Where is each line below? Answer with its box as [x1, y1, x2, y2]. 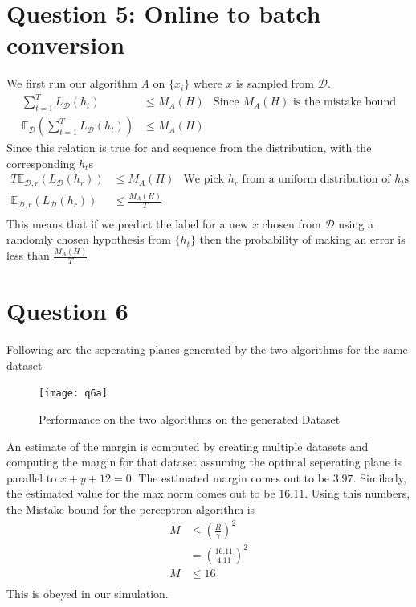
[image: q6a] [39, 388, 108, 400]
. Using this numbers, [304, 485, 410, 502]
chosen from [262, 215, 321, 232]
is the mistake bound [292, 96, 396, 109]
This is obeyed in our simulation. [6, 584, 169, 601]
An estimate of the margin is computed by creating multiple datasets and [6, 437, 369, 454]
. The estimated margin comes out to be [131, 469, 330, 486]
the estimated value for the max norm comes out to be [6, 485, 275, 502]
